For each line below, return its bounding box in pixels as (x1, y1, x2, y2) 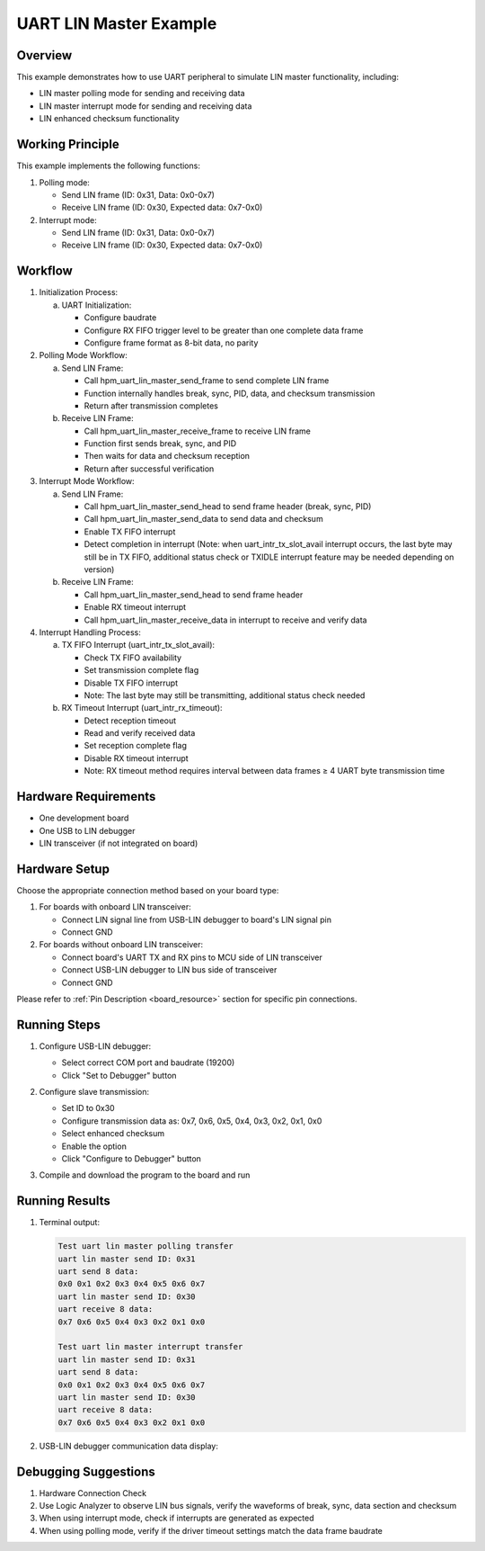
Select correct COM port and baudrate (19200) (61, 1057, 235, 1068)
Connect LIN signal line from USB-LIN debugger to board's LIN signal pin (61, 914, 332, 925)
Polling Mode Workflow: (39, 350, 128, 361)
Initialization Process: (39, 287, 119, 298)
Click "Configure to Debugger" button (61, 1152, 202, 1164)
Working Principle (16, 137, 120, 152)
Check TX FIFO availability (84, 652, 182, 663)
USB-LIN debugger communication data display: (39, 1440, 219, 1451)
